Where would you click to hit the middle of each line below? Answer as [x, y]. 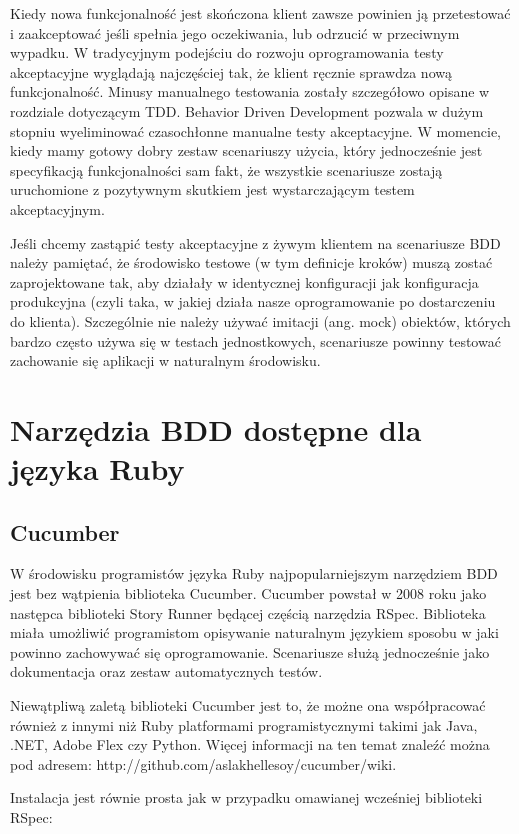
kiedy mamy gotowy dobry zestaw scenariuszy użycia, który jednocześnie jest [246, 150]
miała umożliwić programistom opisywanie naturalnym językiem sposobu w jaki [254, 632]
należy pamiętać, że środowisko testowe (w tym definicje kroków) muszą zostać [251, 262]
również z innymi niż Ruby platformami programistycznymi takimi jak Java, [244, 724]
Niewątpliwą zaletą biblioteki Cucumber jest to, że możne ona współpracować [248, 705]
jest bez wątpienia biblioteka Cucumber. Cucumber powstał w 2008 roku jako [248, 593]
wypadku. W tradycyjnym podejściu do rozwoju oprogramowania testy [227, 52]
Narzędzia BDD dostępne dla [216, 428]
